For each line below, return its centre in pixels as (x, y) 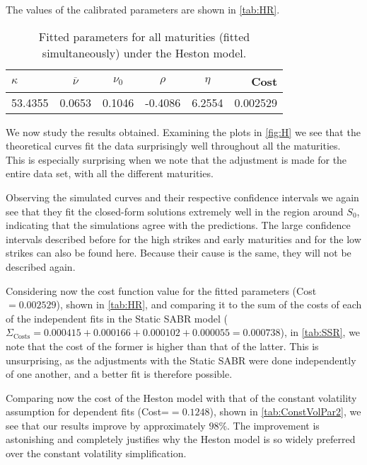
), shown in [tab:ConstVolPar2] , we (285, 411)
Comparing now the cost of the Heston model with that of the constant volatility (181, 397)
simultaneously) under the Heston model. (144, 52)
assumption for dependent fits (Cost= (87, 411)
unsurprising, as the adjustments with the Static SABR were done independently (181, 360)
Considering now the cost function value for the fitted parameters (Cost (161, 290)
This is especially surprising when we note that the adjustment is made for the (176, 159)
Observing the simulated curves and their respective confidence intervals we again (182, 197)
